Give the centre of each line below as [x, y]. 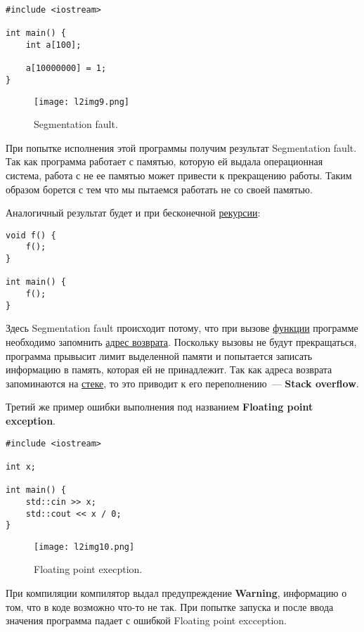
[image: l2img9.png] [82, 102]
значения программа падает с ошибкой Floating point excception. [146, 620]
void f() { [31, 235]
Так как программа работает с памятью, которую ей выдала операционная [164, 161]
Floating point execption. [88, 569]
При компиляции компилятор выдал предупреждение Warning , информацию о [176, 593]
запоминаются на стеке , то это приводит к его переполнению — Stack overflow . [182, 383]
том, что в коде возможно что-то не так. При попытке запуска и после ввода [170, 606]
